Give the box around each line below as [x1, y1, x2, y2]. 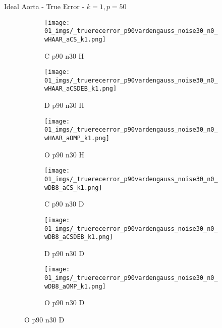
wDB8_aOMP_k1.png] [44, 282, 106, 290]
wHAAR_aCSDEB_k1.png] [44, 85, 117, 93]
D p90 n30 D [44, 248, 84, 258]
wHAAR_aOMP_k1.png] [44, 135, 109, 142]
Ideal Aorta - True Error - [4, 1, 85, 11]
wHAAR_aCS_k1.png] [44, 35, 106, 43]
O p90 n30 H [44, 149, 84, 159]
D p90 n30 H [44, 100, 84, 110]
